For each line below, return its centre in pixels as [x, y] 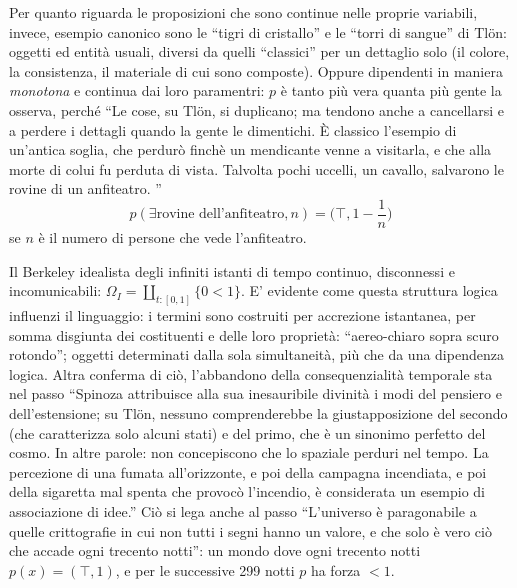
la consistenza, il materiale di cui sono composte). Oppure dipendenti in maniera [256, 70]
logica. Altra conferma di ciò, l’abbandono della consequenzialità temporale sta [251, 373]
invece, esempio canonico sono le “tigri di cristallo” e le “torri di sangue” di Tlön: [258, 31]
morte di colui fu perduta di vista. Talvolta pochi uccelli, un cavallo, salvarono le [256, 168]
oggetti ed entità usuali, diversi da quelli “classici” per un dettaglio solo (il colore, [259, 51]
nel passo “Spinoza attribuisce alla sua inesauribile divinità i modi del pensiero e [255, 393]
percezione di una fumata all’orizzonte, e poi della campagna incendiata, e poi [248, 471]
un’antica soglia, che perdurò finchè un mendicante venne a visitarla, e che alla [250, 149]
